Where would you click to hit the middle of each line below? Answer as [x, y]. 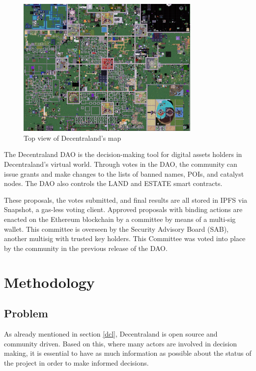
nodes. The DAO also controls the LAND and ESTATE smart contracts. [113, 183]
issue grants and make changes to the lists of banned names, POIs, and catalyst [124, 173]
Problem [26, 313]
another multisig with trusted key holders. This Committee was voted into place [125, 238]
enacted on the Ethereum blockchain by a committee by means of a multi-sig [120, 219]
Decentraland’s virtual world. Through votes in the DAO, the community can [121, 164]
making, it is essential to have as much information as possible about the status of [128, 353]
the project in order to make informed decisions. [76, 362]
